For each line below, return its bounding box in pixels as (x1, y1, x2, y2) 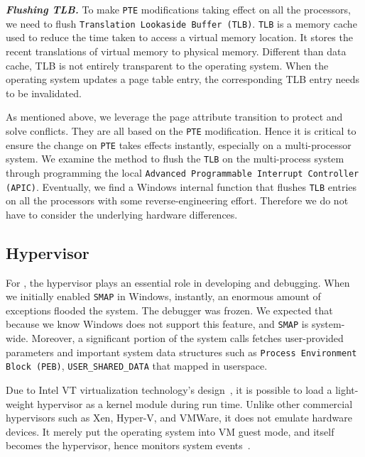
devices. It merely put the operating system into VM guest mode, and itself (6, 424, 334, 439)
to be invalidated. (6, 85, 82, 100)
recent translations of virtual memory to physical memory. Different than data (6, 43, 347, 58)
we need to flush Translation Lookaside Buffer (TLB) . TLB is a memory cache (6, 16, 357, 31)
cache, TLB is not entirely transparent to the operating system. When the (6, 57, 329, 72)
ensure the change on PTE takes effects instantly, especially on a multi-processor (6, 137, 352, 152)
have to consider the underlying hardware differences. (6, 207, 238, 221)
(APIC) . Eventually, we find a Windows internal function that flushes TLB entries (6, 179, 356, 194)
